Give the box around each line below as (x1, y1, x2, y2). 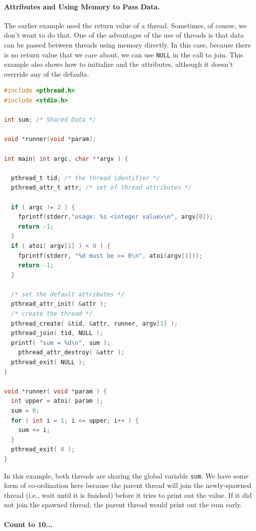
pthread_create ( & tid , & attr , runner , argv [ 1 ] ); (11, 320, 178, 327)
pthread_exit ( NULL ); (11, 359, 86, 366)
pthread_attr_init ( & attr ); (11, 300, 107, 308)
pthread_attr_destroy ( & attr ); (18, 349, 125, 356)
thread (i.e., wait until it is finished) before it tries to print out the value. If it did (4, 489, 252, 500)
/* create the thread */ (11, 310, 93, 318)
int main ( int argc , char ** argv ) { (4, 155, 128, 162)
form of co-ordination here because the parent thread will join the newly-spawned (4, 480, 252, 490)
